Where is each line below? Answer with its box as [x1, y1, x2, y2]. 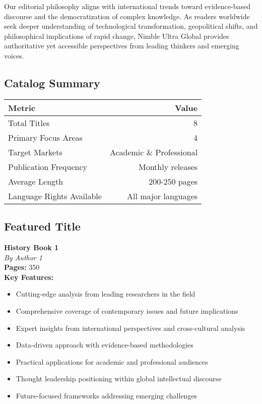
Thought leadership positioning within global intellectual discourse [16, 373, 222, 384]
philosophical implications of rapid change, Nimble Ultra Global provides [4, 30, 229, 41]
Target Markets [8, 146, 62, 158]
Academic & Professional [109, 146, 198, 158]
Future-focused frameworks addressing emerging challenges [16, 390, 198, 400]
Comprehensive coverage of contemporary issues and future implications [16, 305, 238, 316]
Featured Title [4, 218, 81, 234]
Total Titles [8, 117, 50, 129]
